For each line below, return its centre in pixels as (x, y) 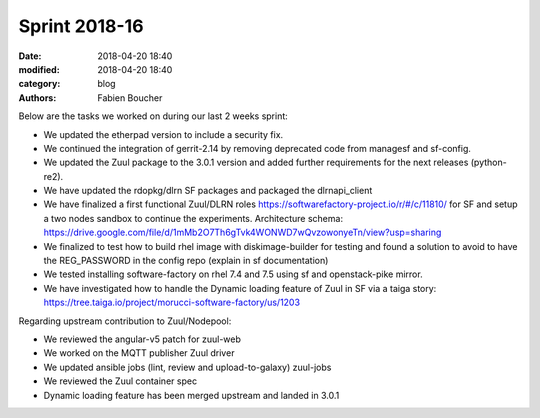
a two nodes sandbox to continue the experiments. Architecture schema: (193, 218)
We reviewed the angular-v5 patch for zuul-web (142, 339)
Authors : (37, 97)
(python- (488, 162)
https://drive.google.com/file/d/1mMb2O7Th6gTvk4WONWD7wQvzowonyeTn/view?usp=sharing (242, 232)
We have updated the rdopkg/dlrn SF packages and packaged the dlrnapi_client (208, 191)
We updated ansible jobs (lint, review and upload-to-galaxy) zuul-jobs (187, 367)
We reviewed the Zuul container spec (120, 381)
